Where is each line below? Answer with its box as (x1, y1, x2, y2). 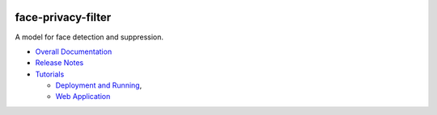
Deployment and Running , (55, 80, 142, 90)
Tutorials (35, 69, 65, 79)
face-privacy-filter (15, 10, 112, 24)
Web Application (55, 92, 111, 101)
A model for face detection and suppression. (15, 32, 164, 42)
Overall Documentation (35, 47, 112, 56)
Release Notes (35, 58, 84, 68)
